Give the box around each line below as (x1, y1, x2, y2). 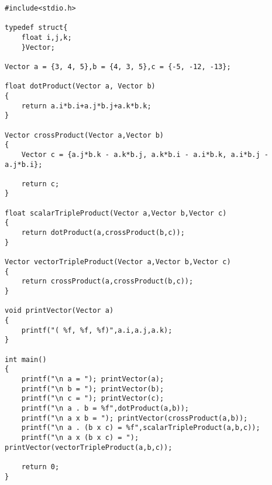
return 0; (21, 462, 60, 471)
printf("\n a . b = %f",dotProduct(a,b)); (21, 404, 189, 412)
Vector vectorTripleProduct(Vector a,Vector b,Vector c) (5, 258, 231, 267)
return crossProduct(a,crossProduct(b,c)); (21, 277, 194, 286)
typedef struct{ (5, 23, 68, 32)
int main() (5, 355, 47, 364)
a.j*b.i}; (5, 160, 43, 169)
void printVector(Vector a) (5, 306, 114, 315)
